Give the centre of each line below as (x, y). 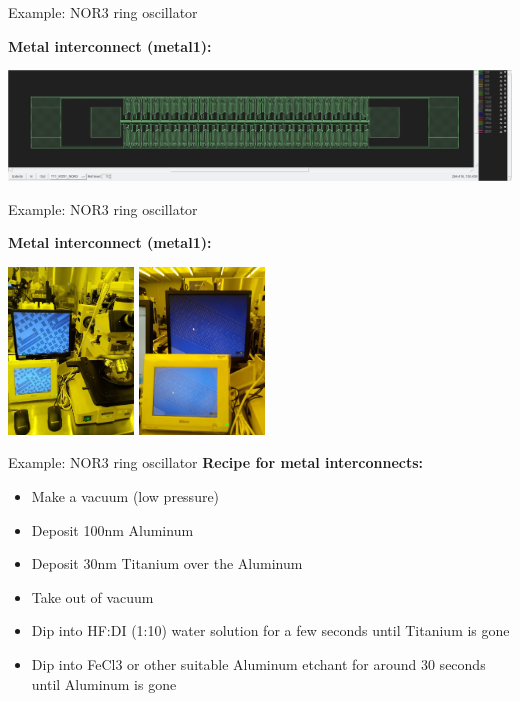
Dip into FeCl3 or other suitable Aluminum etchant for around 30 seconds (258, 663)
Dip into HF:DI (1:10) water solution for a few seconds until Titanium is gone (270, 630)
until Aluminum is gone (104, 683)
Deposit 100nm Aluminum (112, 529)
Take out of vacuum (92, 596)
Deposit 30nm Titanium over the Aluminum (167, 563)
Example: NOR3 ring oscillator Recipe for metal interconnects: (216, 462)
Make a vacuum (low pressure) (125, 495)
